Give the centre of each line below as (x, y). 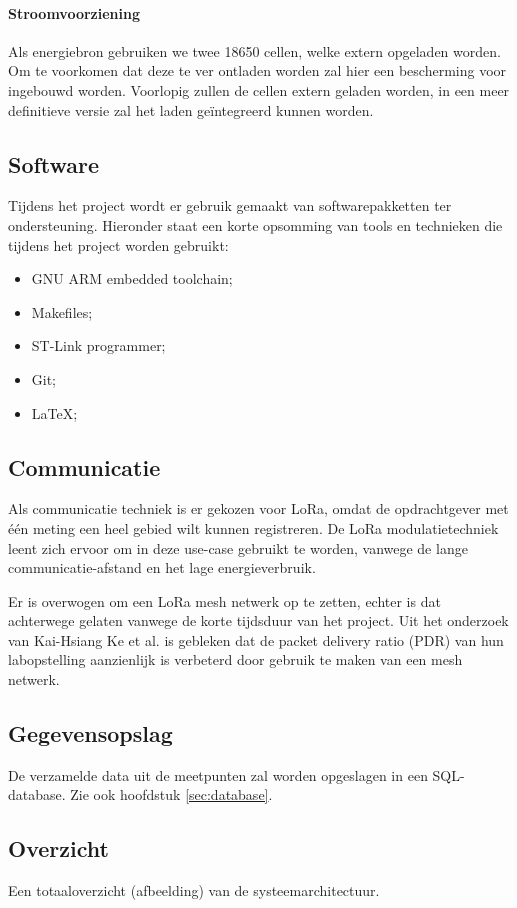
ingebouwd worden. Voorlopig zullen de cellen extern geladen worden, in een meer (259, 89)
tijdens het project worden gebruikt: (118, 244)
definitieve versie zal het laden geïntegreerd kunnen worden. (191, 109)
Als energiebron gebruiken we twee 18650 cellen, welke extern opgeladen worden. (254, 50)
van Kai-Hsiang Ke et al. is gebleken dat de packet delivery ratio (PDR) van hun (256, 639)
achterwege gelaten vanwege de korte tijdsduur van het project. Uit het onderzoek (258, 620)
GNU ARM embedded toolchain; (132, 278)
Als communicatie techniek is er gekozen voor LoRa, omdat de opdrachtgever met (258, 508)
